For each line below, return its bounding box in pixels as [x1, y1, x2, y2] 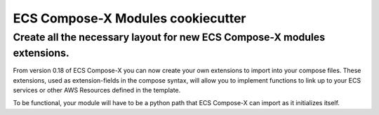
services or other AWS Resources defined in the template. [13, 86, 181, 95]
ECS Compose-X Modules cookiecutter [13, 11, 246, 26]
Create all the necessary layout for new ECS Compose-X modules [13, 31, 326, 43]
